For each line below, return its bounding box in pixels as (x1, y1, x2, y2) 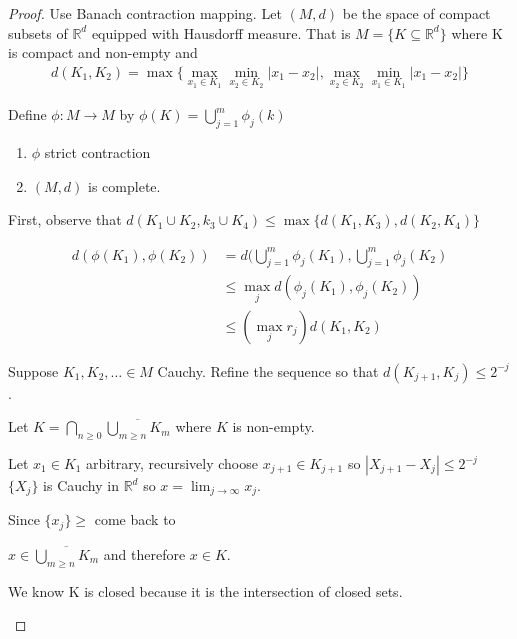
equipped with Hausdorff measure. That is (91, 22, 351, 43)
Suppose (8, 360, 59, 381)
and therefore (103, 543, 186, 564)
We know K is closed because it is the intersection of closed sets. (8, 580, 403, 601)
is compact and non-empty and (8, 42, 198, 63)
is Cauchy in (43, 475, 119, 496)
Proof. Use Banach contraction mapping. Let (8, 3, 282, 23)
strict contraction (44, 142, 151, 163)
